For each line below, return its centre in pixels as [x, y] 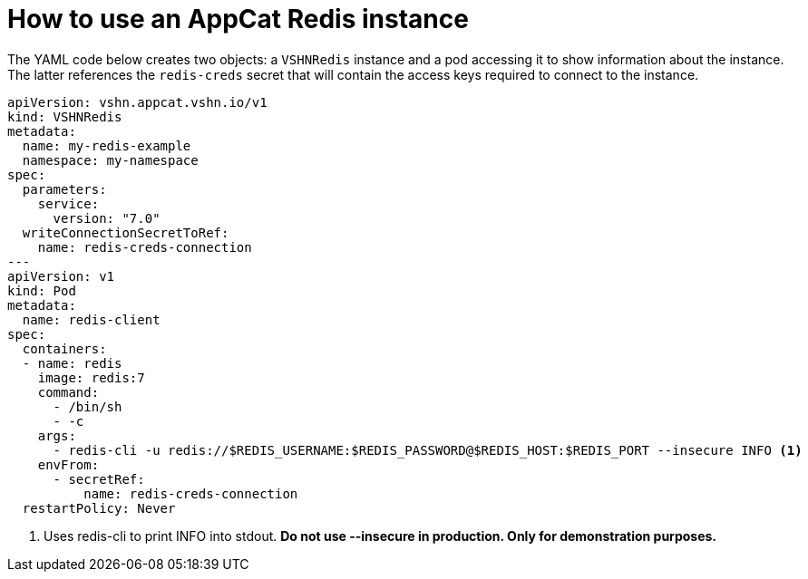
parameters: [64, 189]
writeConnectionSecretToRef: [126, 232]
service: [68, 203]
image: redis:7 [91, 377]
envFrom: [68, 464]
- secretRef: [99, 479]
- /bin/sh [88, 406]
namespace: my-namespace [110, 160]
